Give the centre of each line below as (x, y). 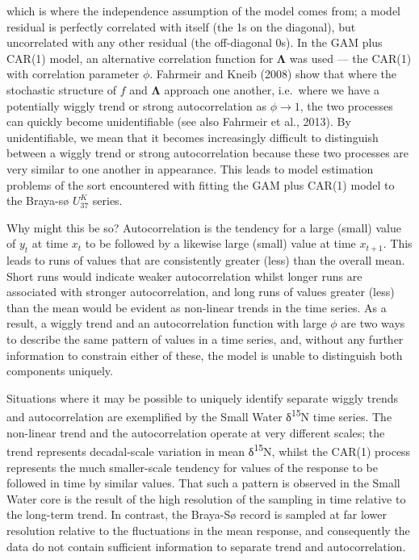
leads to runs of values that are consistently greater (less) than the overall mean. (206, 260)
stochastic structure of (62, 89)
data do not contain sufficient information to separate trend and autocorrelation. (206, 546)
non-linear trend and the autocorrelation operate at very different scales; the (196, 432)
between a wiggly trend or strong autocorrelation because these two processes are (208, 153)
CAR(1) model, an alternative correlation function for (140, 58)
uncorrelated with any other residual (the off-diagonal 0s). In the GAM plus (195, 42)
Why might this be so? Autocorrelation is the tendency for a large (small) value (204, 227)
